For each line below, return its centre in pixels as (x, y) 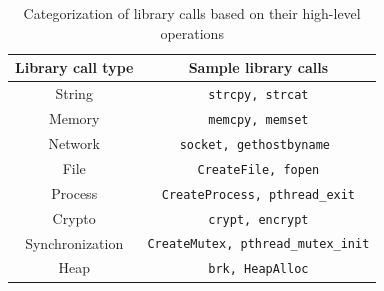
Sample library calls (258, 67)
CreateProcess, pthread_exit (258, 194)
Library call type (74, 67)
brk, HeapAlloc (258, 269)
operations (192, 32)
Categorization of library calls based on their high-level (192, 13)
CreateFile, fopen (258, 169)
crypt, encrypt (258, 219)
